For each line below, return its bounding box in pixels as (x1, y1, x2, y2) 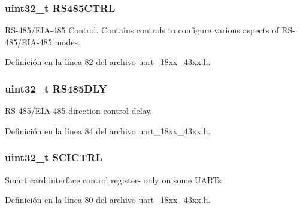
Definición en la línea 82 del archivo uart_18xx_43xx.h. (5, 56, 211, 68)
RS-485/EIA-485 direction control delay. (5, 105, 153, 117)
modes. (54, 35, 80, 48)
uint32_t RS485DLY (5, 81, 107, 96)
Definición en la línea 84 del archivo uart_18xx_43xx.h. (5, 124, 211, 137)
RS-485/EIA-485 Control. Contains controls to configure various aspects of (5, 24, 279, 36)
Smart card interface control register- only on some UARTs (5, 173, 222, 186)
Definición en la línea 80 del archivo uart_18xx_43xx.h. (5, 193, 211, 206)
